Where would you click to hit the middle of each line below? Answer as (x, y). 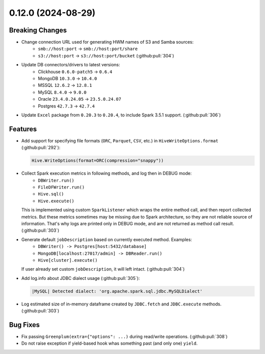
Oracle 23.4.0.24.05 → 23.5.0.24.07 (79, 99)
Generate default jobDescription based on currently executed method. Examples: (107, 239)
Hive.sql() (51, 194)
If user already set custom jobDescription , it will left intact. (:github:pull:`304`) (103, 269)
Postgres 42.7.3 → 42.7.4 (66, 106)
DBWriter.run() (56, 180)
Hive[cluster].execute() (68, 260)
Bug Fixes (25, 325)
